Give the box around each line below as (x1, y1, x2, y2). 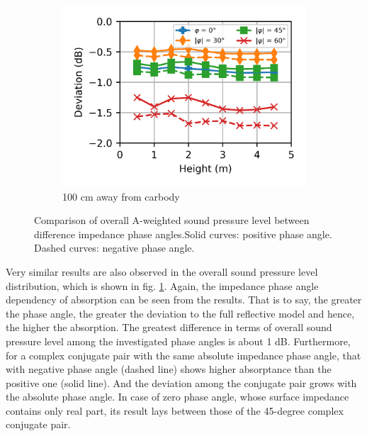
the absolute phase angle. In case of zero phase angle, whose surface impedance (6, 389, 349, 404)
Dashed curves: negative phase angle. (34, 240, 195, 255)
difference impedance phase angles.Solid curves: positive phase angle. (34, 226, 332, 241)
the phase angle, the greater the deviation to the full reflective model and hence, (6, 306, 355, 320)
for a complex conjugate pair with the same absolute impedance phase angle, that (6, 347, 361, 362)
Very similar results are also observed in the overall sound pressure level (6, 264, 318, 279)
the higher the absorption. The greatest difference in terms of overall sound (6, 320, 332, 335)
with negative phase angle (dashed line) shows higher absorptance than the (6, 362, 332, 376)
